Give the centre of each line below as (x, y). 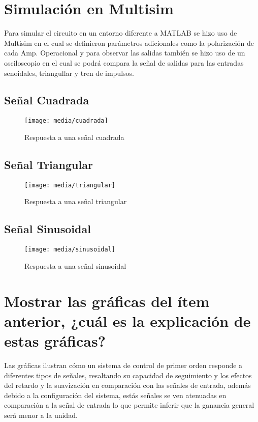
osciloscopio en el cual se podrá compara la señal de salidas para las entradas (124, 62)
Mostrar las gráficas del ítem (107, 301)
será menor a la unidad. (41, 415)
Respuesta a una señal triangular (76, 201)
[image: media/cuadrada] (66, 121)
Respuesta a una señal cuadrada (74, 137)
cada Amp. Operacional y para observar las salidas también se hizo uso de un (125, 53)
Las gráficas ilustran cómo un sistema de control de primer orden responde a (123, 365)
